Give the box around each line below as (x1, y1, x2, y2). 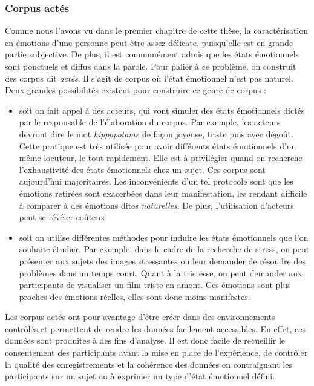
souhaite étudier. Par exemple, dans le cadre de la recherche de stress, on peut (19, 243, 310, 255)
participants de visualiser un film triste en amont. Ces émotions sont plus (19, 278, 291, 291)
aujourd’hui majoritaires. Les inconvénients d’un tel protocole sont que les (19, 175, 293, 188)
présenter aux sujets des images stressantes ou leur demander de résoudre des (19, 254, 306, 267)
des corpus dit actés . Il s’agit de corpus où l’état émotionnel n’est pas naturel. (5, 71, 294, 84)
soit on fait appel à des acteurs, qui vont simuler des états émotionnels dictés (19, 103, 305, 116)
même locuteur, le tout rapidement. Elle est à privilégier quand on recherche (19, 151, 303, 164)
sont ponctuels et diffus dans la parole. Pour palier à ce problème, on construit (5, 60, 296, 72)
